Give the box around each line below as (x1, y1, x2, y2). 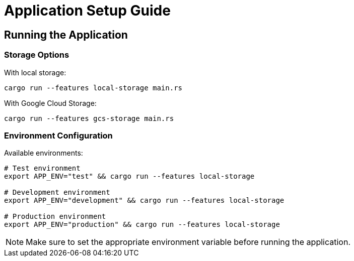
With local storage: (4, 68, 66, 77)
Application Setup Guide (4, 2, 171, 19)
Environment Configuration (4, 130, 113, 141)
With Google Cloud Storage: (4, 98, 97, 107)
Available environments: (4, 149, 83, 158)
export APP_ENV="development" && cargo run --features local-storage (4, 196, 285, 205)
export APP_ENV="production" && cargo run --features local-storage (4, 220, 280, 229)
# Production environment (4, 212, 106, 221)
